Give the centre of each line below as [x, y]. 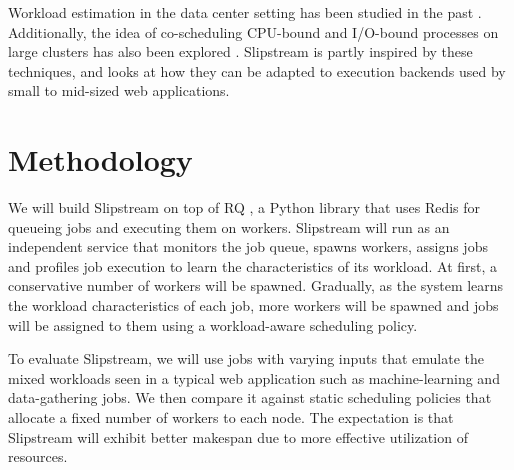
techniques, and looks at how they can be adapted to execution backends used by [257, 70]
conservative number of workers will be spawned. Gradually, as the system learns [256, 285]
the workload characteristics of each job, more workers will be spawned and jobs [253, 305]
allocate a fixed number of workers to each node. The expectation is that [231, 417]
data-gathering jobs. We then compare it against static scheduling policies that [250, 397]
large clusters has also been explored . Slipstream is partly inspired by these [240, 51]
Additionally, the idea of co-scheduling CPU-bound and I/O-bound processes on [253, 31]
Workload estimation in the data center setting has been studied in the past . [245, 12]
